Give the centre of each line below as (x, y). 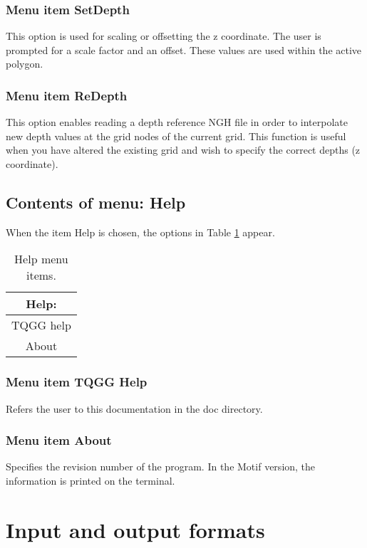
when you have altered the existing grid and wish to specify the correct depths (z (183, 150)
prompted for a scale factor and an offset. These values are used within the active (184, 49)
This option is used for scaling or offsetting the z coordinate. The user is (164, 36)
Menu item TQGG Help (77, 382)
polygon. (25, 64)
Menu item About (59, 440)
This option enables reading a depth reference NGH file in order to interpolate (177, 122)
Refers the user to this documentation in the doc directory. (134, 408)
